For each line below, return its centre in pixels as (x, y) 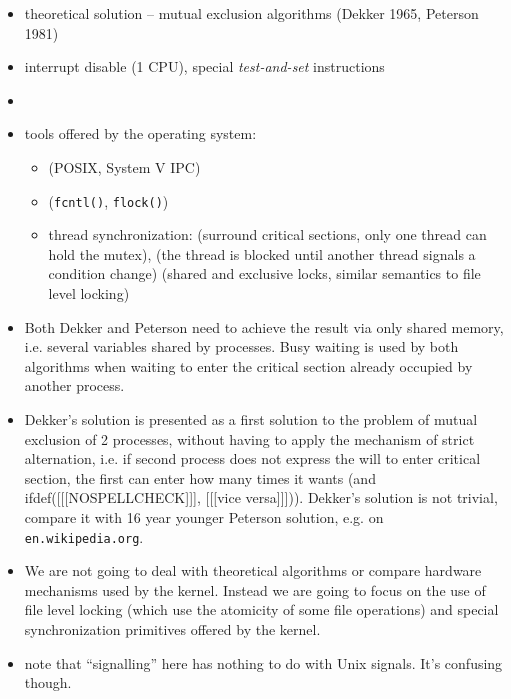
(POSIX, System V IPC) (124, 166)
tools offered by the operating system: (140, 133)
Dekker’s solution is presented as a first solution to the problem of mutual (251, 418)
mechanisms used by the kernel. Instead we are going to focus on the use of (255, 589)
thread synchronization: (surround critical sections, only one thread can (267, 234)
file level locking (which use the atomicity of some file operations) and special (261, 609)
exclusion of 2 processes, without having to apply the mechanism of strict (249, 438)
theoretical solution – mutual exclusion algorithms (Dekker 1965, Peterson (251, 13)
